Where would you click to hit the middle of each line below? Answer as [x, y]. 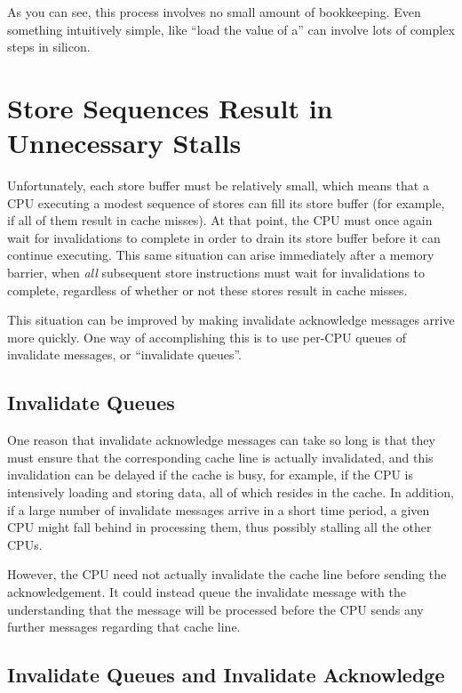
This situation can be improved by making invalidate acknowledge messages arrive [231, 320]
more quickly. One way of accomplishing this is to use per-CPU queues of [207, 337]
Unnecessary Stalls [124, 143]
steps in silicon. [49, 47]
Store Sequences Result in [170, 107]
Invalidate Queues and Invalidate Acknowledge [226, 675]
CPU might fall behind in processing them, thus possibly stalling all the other [219, 527]
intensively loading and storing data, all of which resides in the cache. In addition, [231, 492]
